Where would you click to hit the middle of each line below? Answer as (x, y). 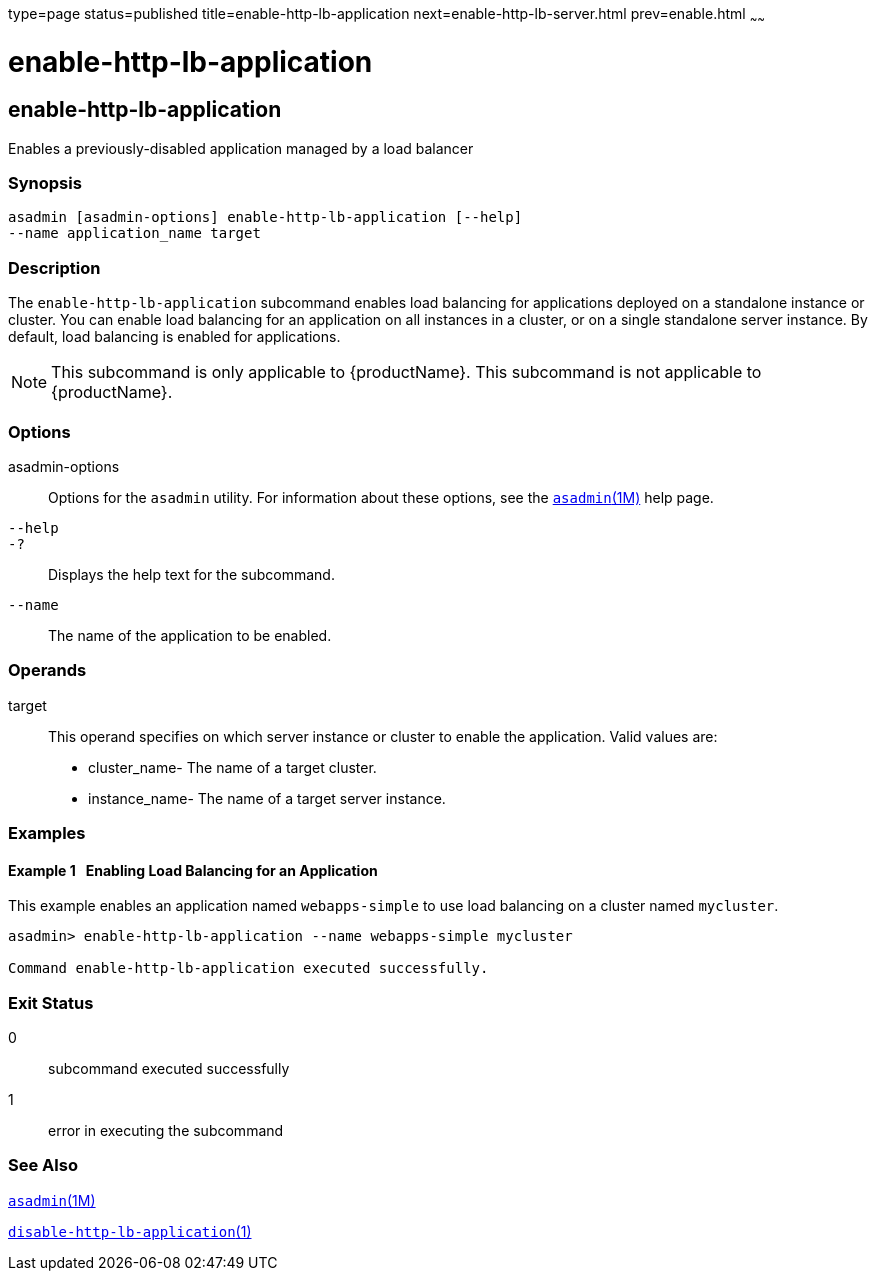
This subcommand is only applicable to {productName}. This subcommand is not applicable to (406, 372)
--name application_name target (134, 233)
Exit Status (51, 1002)
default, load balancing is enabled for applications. (174, 337)
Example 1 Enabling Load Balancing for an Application (193, 870)
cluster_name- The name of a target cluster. (232, 767)
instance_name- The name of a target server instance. (267, 798)
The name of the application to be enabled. (190, 635)
